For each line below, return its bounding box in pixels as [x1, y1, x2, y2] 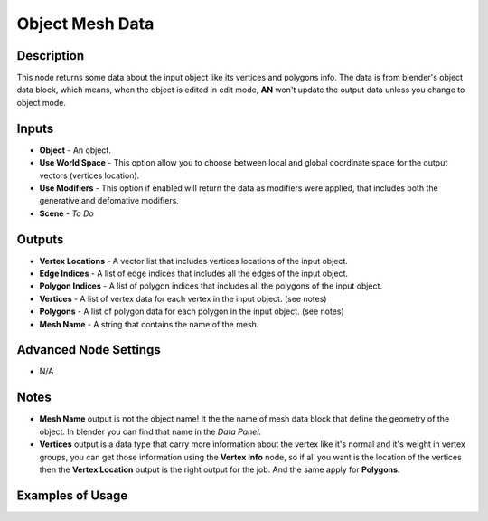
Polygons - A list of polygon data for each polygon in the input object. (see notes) [39, 306, 344, 317]
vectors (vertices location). [39, 170, 140, 181]
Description [16, 48, 85, 63]
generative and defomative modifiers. [39, 195, 180, 206]
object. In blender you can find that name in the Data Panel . [39, 426, 262, 437]
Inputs [16, 120, 54, 136]
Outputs [16, 232, 64, 247]
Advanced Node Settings [16, 342, 162, 357]
